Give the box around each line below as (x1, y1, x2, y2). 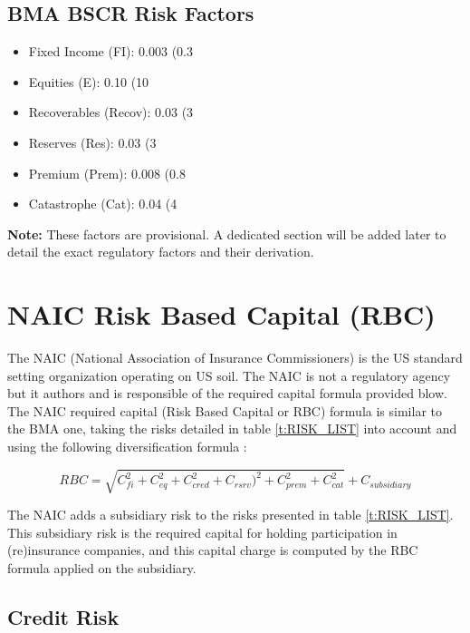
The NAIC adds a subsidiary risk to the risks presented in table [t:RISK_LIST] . (7, 505, 454, 524)
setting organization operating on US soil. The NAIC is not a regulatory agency (7, 365, 451, 385)
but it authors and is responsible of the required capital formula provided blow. (7, 384, 447, 403)
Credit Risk (7, 602, 120, 630)
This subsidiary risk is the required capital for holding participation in (7, 522, 398, 541)
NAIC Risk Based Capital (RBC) (7, 296, 436, 333)
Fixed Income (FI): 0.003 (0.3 (28, 42, 194, 61)
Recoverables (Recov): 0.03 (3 (28, 102, 194, 122)
